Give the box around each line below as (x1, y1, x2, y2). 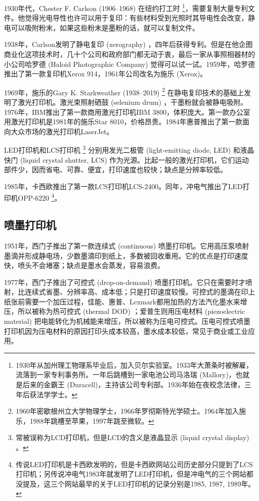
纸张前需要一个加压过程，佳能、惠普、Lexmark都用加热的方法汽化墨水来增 (4, 296, 247, 306)
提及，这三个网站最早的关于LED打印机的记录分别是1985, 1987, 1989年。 (22, 478, 255, 489)
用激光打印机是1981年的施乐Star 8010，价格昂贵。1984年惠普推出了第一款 (4, 116, 243, 127)
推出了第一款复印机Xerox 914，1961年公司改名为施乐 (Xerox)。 (4, 68, 207, 79)
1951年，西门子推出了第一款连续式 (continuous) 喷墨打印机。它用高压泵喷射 (4, 240, 249, 250)
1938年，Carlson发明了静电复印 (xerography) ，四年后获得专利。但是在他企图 (4, 39, 253, 49)
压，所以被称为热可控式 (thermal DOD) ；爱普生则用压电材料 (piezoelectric (4, 306, 245, 316)
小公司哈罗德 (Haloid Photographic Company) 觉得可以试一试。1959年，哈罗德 (4, 58, 255, 69)
